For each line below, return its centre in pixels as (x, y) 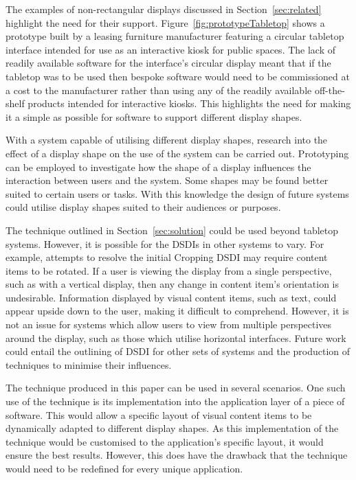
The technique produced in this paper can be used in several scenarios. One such (176, 388)
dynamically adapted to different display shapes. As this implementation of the (172, 428)
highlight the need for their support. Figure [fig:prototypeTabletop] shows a (165, 22)
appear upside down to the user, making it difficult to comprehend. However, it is (177, 311)
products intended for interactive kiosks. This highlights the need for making (189, 103)
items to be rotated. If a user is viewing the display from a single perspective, (169, 270)
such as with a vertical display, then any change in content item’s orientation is (173, 284)
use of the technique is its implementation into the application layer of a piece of (175, 401)
